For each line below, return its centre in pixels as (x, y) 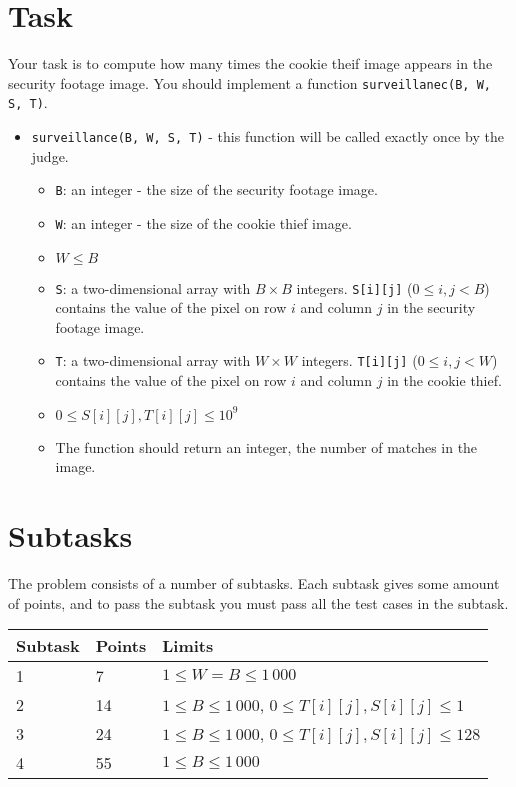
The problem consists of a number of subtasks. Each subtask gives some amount (254, 583)
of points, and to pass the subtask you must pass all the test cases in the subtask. (258, 602)
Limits (188, 646)
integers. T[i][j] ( (359, 360)
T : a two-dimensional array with (153, 360)
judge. (50, 155)
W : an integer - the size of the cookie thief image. (203, 222)
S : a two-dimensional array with (153, 287)
